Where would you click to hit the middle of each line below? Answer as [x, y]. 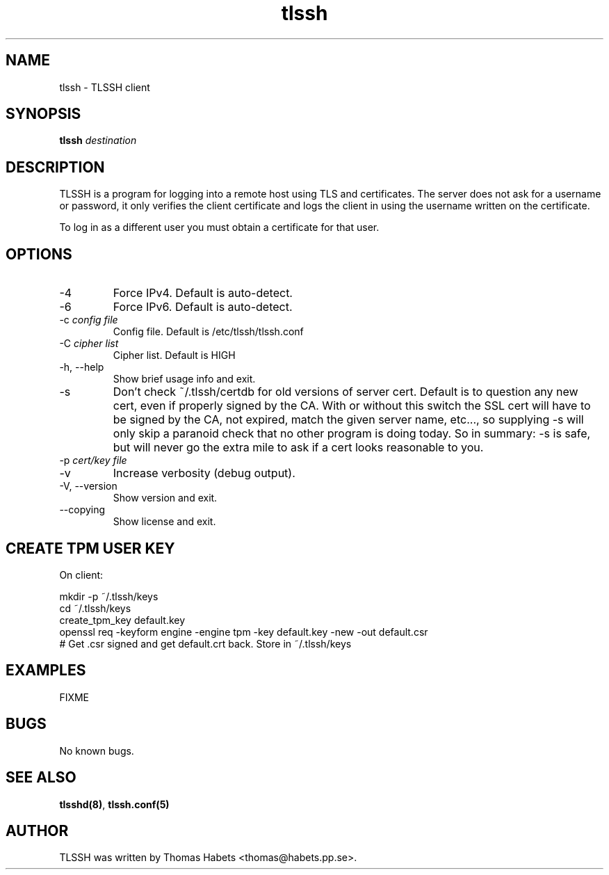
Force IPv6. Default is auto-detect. [203, 307]
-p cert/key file [93, 460]
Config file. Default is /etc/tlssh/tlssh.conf [208, 332]
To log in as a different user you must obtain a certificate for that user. [219, 227]
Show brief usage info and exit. [184, 379]
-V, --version [88, 486]
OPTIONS [39, 254]
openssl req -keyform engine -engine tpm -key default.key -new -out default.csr [244, 632]
